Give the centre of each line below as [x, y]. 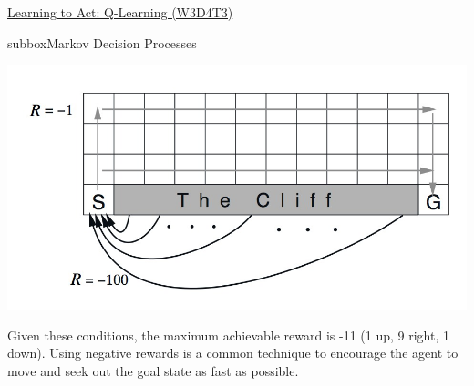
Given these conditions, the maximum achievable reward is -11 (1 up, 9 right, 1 [228, 335]
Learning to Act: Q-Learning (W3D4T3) [120, 12]
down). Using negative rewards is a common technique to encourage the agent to [233, 353]
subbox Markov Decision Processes [102, 42]
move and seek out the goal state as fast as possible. [153, 370]
